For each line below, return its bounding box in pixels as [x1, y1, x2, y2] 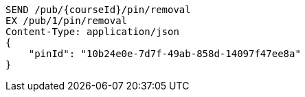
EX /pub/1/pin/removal [5, 15, 128, 26]
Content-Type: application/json [5, 26, 179, 37]
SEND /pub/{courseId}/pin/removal [5, 4, 191, 15]
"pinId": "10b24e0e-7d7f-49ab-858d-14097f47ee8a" [28, 48, 301, 59]
